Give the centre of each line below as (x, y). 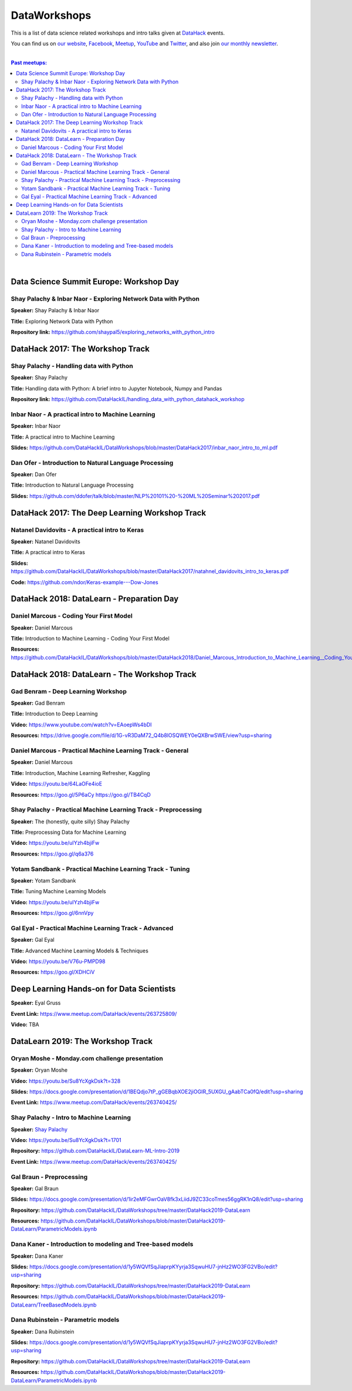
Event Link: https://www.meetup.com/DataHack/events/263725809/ (94, 1013)
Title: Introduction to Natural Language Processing (72, 485)
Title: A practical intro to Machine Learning (63, 437)
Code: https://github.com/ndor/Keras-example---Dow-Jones (84, 582)
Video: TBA (25, 1025)
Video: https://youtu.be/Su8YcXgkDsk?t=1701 (66, 1140)
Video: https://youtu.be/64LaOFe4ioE (57, 784)
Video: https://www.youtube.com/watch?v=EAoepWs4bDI (81, 725)
